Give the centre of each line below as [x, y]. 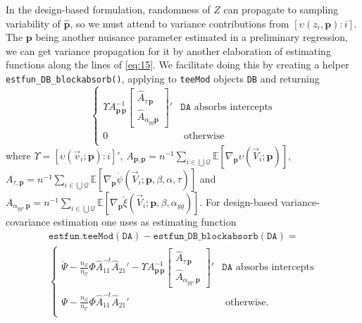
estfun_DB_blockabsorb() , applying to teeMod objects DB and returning [163, 78]
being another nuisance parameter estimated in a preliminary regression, [192, 37]
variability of [33, 23]
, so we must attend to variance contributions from [180, 23]
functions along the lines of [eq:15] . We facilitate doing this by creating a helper [177, 65]
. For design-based [239, 202]
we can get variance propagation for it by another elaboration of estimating [168, 50]
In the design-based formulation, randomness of [108, 9]
